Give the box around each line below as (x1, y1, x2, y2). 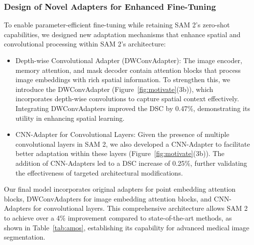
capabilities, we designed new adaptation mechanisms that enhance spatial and (4, 29, 241, 39)
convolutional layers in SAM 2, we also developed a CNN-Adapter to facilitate (15, 138, 250, 149)
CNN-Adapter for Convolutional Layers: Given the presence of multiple (15, 129, 230, 139)
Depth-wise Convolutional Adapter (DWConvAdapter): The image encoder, (15, 55, 242, 65)
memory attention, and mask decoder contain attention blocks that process (15, 65, 241, 75)
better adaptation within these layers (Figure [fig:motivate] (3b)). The (15, 148, 225, 158)
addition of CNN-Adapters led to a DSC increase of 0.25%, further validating (15, 157, 247, 168)
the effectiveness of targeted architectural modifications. (15, 167, 183, 178)
